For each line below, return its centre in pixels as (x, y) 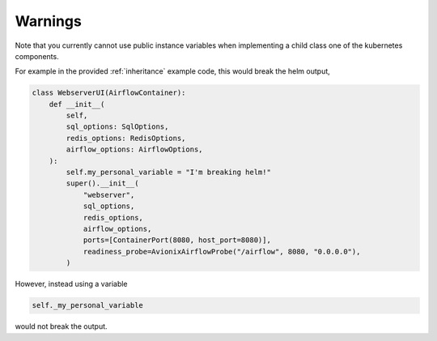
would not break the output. (62, 326)
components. (37, 56)
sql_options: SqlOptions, (117, 127)
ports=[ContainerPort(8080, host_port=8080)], (177, 240)
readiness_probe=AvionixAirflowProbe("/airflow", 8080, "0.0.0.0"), (222, 251)
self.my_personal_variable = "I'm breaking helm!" (168, 173)
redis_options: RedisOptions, (126, 138)
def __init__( (77, 104)
